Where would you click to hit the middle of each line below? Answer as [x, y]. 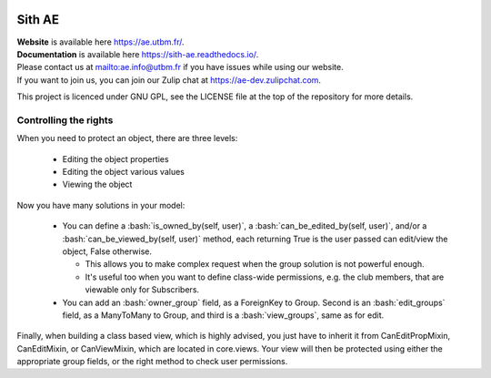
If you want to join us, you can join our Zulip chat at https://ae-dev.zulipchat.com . [169, 80]
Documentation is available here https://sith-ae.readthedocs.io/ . [138, 54]
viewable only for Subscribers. [142, 290]
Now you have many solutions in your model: [101, 205]
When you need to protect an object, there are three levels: [127, 138]
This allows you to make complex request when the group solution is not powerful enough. [255, 264]
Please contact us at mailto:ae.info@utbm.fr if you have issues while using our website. [180, 67]
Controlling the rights [65, 120]
